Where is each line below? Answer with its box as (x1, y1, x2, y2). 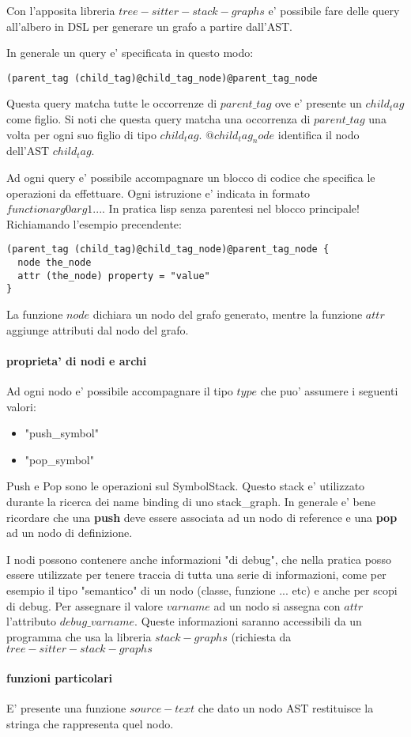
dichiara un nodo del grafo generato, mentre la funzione (92, 306, 363, 323)
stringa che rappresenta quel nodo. (6, 715, 174, 731)
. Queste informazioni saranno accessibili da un (134, 613, 362, 629)
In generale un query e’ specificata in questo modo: (6, 44, 254, 61)
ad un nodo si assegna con (213, 597, 341, 614)
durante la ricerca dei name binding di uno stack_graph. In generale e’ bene (6, 493, 375, 509)
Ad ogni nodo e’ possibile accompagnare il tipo (6, 383, 233, 399)
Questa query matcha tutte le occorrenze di (6, 95, 217, 111)
